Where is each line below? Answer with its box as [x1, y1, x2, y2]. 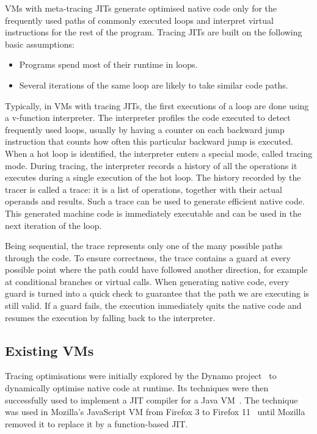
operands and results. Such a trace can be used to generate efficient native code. [5, 195, 305, 208]
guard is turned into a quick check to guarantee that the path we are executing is [5, 287, 310, 300]
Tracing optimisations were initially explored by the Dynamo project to [5, 369, 277, 382]
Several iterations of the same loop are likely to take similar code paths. [19, 78, 288, 91]
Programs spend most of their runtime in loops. [19, 58, 198, 71]
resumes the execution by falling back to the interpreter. [5, 311, 216, 324]
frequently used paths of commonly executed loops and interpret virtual [5, 13, 274, 26]
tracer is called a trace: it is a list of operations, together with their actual [5, 183, 282, 195]
